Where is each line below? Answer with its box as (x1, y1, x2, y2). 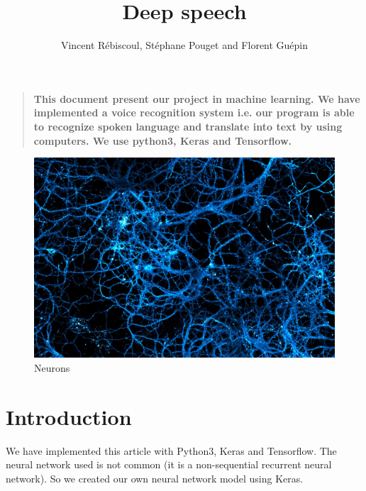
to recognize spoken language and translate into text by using (33, 118, 343, 133)
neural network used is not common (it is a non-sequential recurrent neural (6, 457, 332, 472)
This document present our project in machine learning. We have (33, 91, 360, 106)
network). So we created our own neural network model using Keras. (6, 470, 304, 485)
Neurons (34, 360, 70, 375)
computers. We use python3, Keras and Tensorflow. (33, 133, 292, 148)
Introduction (6, 402, 132, 431)
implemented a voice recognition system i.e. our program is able (33, 105, 355, 120)
